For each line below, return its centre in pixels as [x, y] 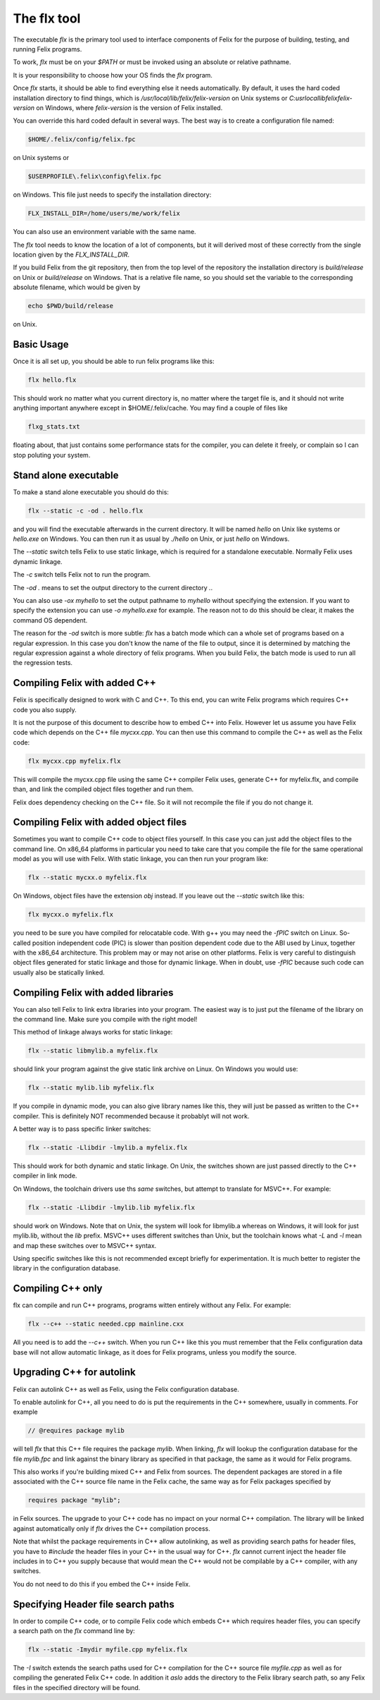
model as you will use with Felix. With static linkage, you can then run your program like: [141, 859]
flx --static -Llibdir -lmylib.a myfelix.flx [108, 1148]
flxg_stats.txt [54, 427]
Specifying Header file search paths [94, 1604]
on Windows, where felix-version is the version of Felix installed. [129, 108]
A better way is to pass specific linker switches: [82, 1129]
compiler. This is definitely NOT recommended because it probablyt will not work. [131, 1116]
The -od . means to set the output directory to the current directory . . [113, 587]
